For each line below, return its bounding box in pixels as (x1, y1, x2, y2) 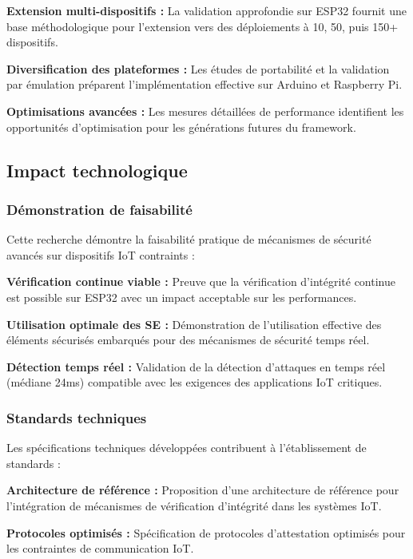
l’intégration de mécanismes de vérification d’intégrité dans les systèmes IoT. (6, 497, 382, 513)
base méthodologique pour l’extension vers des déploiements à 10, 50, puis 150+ (6, 18, 399, 34)
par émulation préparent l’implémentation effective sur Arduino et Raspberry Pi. (6, 76, 403, 93)
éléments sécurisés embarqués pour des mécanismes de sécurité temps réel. (6, 331, 370, 348)
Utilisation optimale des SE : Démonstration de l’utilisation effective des (6, 315, 382, 332)
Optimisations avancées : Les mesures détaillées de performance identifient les (6, 102, 404, 119)
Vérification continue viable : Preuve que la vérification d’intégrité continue (6, 273, 395, 290)
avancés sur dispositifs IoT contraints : (6, 246, 195, 263)
